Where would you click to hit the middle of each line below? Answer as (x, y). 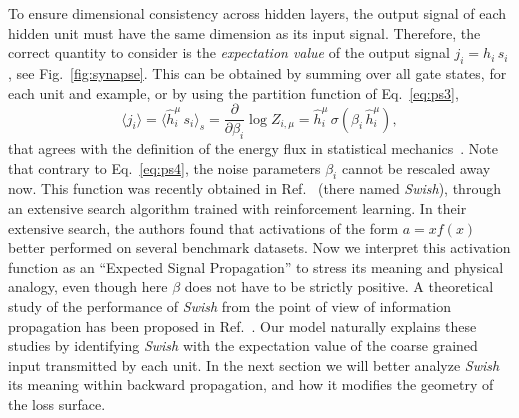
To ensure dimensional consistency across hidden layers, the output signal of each (257, 13)
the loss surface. (57, 403)
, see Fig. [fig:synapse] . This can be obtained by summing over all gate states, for (257, 72)
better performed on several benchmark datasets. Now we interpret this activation (259, 247)
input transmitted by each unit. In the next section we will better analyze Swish (254, 364)
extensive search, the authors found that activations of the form (203, 227)
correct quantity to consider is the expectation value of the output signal (229, 52)
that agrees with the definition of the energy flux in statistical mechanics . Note (253, 148)
